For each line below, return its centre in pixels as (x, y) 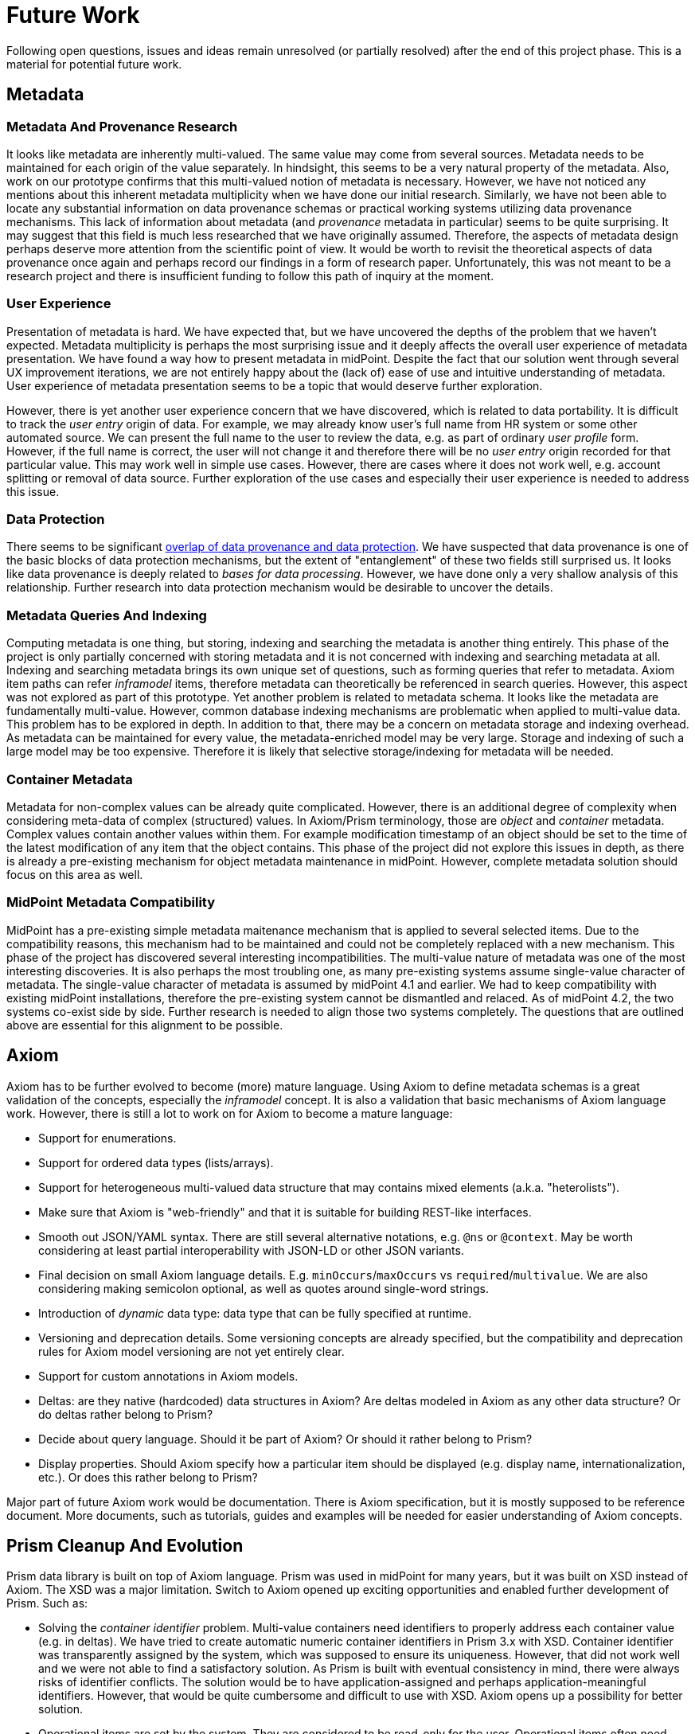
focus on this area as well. (75, 874)
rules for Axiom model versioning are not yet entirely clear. (191, 1351)
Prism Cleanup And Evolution (125, 1545)
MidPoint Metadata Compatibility (111, 902)
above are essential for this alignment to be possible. (145, 1025)
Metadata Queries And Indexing (107, 615)
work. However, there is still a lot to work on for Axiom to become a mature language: (230, 1113)
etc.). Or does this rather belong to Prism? (148, 1477)
